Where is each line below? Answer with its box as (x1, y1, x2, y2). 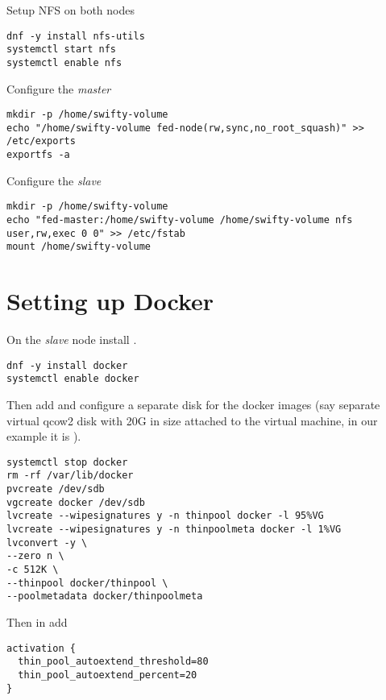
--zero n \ (6, 550, 64, 562)
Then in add (6, 614, 68, 631)
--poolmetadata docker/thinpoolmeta (6, 590, 203, 603)
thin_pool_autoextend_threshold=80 (18, 656, 209, 668)
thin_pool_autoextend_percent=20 (18, 669, 197, 681)
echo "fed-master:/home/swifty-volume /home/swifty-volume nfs (6, 214, 353, 226)
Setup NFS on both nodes (6, 2, 135, 18)
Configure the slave (6, 172, 102, 188)
